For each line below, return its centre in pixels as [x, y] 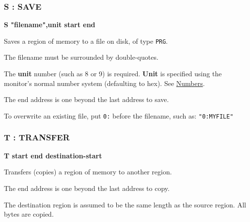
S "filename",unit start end [50, 25]
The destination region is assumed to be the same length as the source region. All [125, 204]
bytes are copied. [29, 214]
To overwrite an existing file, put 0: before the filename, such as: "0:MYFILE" [119, 115]
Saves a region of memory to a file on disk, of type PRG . [86, 41]
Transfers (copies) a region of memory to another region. [88, 172]
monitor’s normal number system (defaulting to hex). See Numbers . [104, 83]
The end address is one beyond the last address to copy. [87, 188]
